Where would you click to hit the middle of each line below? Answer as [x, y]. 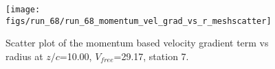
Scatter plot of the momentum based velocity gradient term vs [137, 43]
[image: [23, 10]
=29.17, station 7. [151, 56]
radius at [24, 56]
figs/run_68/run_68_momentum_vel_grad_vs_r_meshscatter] [139, 21]
